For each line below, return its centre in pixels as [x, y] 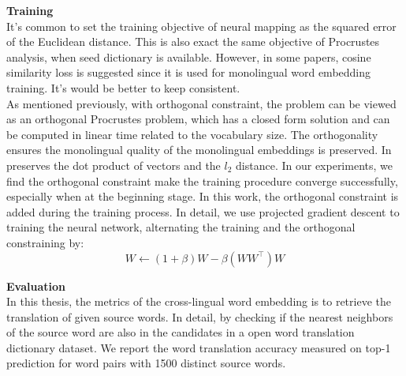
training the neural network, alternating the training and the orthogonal [181, 227]
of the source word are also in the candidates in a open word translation [181, 332]
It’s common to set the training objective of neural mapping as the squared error [201, 26]
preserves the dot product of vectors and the [114, 165]
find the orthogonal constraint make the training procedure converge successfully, [202, 180]
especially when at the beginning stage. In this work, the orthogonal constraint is [203, 196]
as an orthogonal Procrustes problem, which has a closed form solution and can [198, 119]
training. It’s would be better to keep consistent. [123, 87]
